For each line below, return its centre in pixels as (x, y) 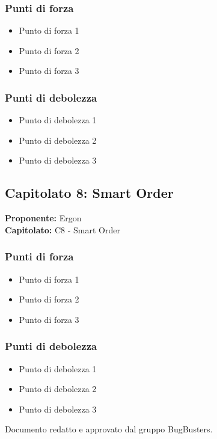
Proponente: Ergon (43, 218)
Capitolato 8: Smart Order (89, 193)
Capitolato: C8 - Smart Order (63, 229)
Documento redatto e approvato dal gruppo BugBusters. (109, 429)
